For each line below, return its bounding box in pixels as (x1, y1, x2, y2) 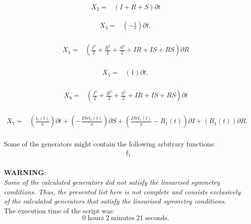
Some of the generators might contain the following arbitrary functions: (4, 139, 216, 149)
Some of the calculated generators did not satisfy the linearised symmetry (4, 177, 220, 187)
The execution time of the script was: (4, 205, 115, 215)
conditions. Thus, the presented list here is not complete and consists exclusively (4, 186, 241, 196)
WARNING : (4, 167, 46, 177)
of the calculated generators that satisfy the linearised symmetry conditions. (4, 196, 226, 206)
